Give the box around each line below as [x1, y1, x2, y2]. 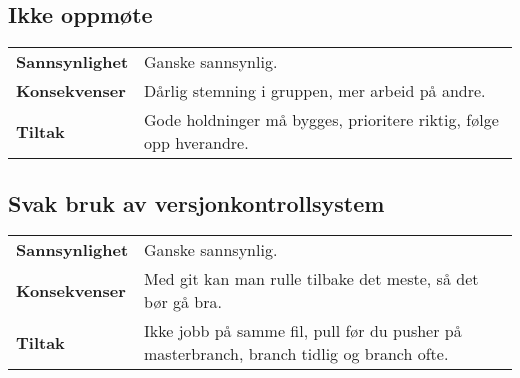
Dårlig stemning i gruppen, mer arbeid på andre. [144, 79, 486, 103]
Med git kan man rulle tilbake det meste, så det [144, 267, 479, 291]
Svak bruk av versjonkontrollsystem [8, 187, 385, 218]
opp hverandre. [144, 131, 249, 155]
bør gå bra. [144, 290, 222, 314]
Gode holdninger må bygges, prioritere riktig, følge [144, 108, 499, 132]
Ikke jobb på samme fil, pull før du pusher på [144, 319, 462, 343]
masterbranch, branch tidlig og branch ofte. [144, 342, 449, 366]
